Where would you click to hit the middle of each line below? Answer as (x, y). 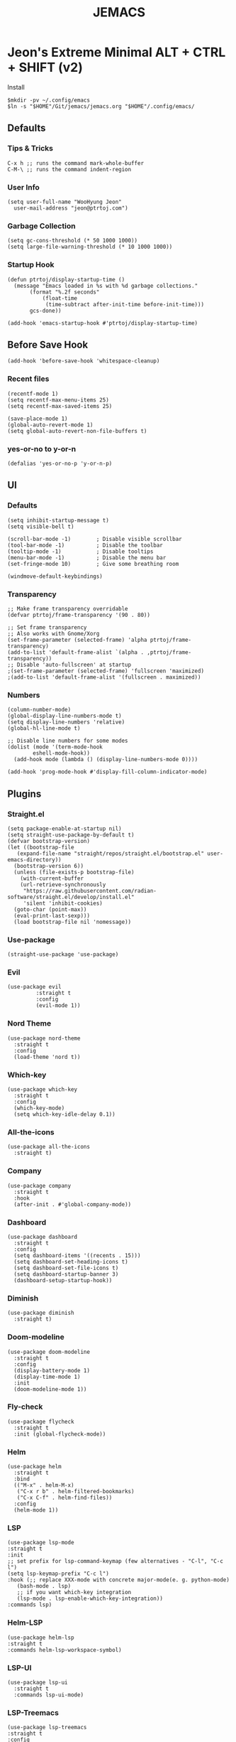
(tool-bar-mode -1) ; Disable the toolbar (85, 545)
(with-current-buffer (52, 878)
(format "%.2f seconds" (64, 292)
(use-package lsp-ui (38, 1683)
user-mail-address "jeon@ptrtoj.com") (71, 208)
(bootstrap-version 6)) (49, 866)
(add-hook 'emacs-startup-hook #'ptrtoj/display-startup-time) (103, 323)
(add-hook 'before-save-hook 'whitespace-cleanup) (84, 361)
